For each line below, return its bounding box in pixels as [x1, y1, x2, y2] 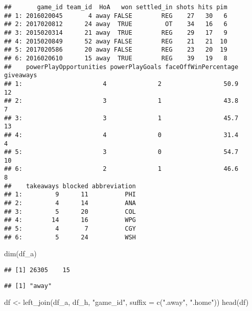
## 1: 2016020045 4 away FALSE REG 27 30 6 [4, 12, 227, 19]
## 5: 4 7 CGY [4, 225, 136, 233]
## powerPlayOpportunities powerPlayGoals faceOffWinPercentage [4, 63, 239, 71]
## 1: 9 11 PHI [4, 191, 136, 198]
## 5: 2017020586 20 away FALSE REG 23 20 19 [4, 46, 227, 54]
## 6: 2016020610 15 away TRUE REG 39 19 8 [4, 54, 227, 62]
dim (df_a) [4, 248, 37, 259]
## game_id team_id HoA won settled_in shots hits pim [4, 4, 227, 11]
